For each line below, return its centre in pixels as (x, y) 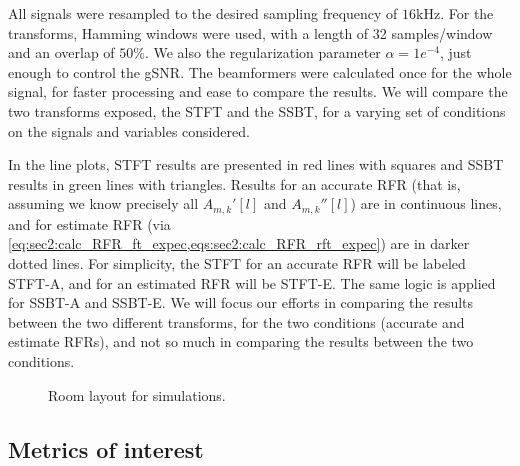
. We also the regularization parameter (262, 52)
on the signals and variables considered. (129, 130)
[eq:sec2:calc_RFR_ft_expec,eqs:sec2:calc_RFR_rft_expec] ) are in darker (239, 243)
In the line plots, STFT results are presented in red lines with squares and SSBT (256, 164)
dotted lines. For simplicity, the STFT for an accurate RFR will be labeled (237, 262)
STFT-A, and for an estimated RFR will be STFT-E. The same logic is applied (252, 282)
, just (455, 52)
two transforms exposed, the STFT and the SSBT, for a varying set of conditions (257, 110)
